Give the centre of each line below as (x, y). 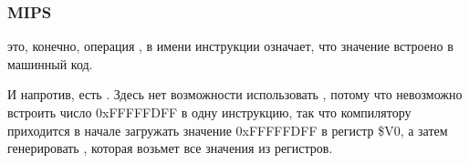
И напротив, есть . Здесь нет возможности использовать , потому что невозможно (235, 94)
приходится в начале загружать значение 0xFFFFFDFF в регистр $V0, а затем (228, 130)
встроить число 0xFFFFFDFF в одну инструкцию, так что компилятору (209, 112)
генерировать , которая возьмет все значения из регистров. (170, 148)
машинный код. (50, 63)
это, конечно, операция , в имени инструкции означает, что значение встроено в (230, 46)
